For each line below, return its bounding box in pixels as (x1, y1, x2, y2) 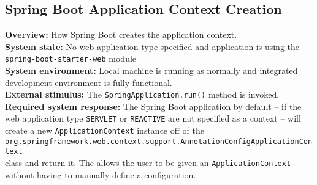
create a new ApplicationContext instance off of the (5, 124, 204, 137)
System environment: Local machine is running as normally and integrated (5, 64, 298, 77)
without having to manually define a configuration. (5, 168, 196, 181)
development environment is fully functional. (5, 76, 172, 89)
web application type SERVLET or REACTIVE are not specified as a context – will (5, 112, 301, 125)
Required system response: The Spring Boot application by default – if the (5, 100, 302, 112)
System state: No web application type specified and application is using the (5, 40, 300, 53)
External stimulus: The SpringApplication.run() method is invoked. (5, 88, 280, 101)
